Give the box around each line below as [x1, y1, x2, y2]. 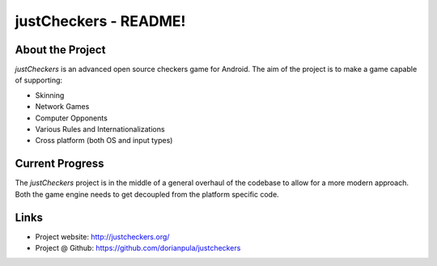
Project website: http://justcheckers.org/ [35, 231, 170, 242]
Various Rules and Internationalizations [35, 125, 165, 134]
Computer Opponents [35, 113, 108, 123]
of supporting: [15, 75, 63, 85]
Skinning [35, 90, 65, 100]
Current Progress [15, 157, 104, 171]
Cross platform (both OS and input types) [35, 136, 173, 146]
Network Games [35, 102, 90, 112]
